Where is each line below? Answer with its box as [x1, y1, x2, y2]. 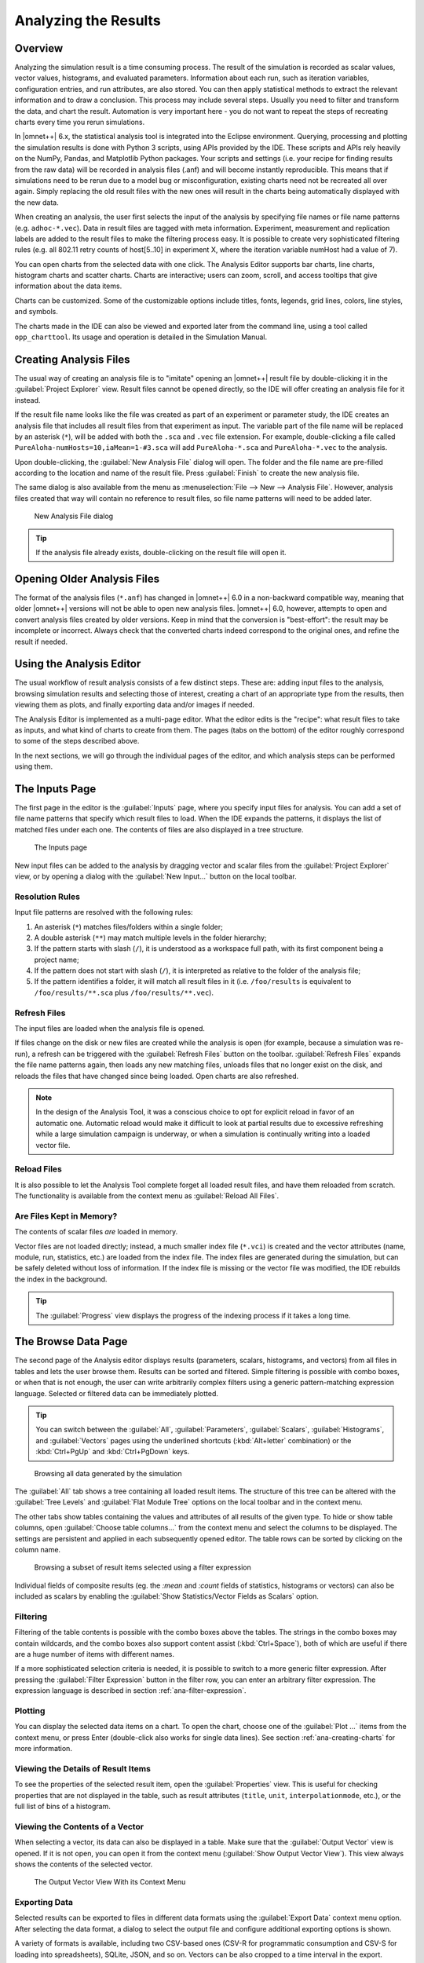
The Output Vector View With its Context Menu [34, 1877, 186, 1887]
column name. [14, 1544, 61, 1554]
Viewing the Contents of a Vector [14, 1821, 144, 1832]
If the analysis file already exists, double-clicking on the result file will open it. [35, 548, 287, 557]
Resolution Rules [14, 891, 80, 902]
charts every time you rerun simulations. [14, 118, 145, 127]
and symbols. [14, 307, 58, 316]
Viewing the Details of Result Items [14, 1763, 151, 1774]
